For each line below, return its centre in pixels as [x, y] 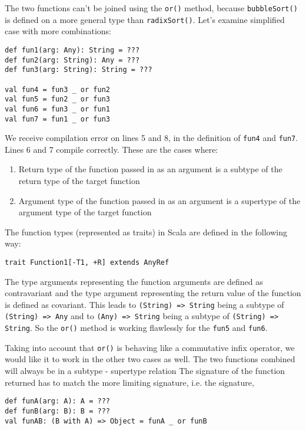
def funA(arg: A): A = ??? [57, 401]
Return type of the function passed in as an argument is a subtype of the [150, 169]
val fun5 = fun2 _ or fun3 [57, 99]
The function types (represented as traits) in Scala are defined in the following [146, 232]
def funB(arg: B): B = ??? [57, 411]
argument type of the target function [85, 212]
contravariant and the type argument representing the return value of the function [153, 293]
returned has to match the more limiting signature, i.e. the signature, [129, 382]
